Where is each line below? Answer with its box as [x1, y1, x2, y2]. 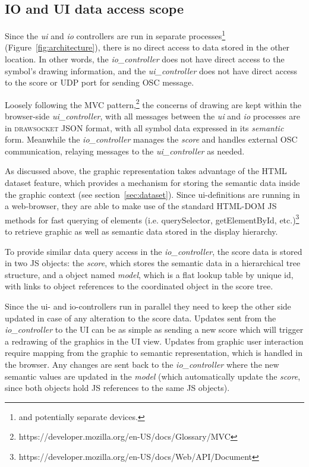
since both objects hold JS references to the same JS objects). [5, 381, 230, 394]
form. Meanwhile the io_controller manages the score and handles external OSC [5, 133, 298, 146]
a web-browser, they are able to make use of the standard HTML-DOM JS [5, 200, 277, 212]
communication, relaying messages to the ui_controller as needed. [5, 144, 245, 157]
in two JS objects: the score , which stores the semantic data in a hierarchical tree [5, 257, 301, 269]
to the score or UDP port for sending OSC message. [5, 76, 194, 89]
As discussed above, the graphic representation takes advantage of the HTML [5, 165, 287, 177]
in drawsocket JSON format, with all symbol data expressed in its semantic [5, 121, 284, 134]
